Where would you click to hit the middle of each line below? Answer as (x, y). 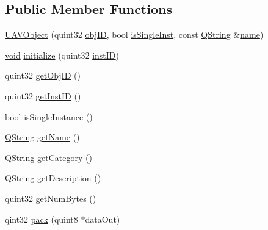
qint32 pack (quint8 (42, 219)
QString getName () (42, 137)
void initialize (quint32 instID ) (62, 55)
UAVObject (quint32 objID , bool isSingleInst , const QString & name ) (134, 34)
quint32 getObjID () (43, 75)
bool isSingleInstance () (49, 116)
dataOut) (103, 219)
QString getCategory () (49, 157)
